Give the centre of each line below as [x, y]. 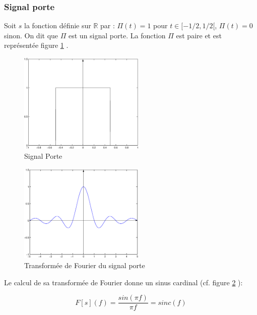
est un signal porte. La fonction [117, 35]
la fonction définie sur [58, 25]
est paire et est [199, 35]
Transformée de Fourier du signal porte [85, 265]
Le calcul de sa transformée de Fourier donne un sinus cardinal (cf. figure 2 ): [123, 282]
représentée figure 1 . [36, 45]
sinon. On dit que [31, 35]
